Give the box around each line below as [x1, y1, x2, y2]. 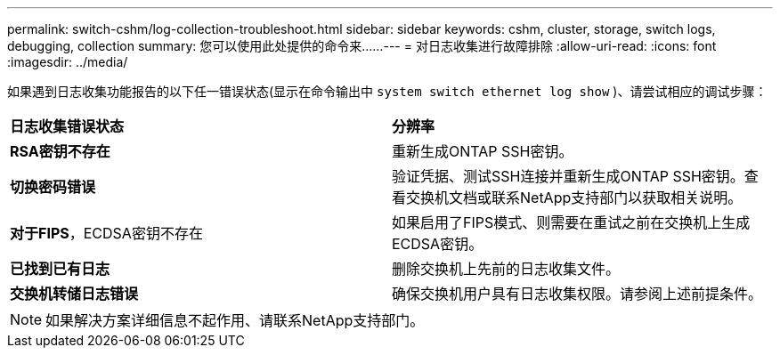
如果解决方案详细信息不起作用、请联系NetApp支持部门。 [45, 311, 425, 329]
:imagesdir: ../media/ [7, 54, 128, 69]
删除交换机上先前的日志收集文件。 [392, 260, 621, 278]
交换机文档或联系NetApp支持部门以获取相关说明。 [406, 189, 743, 206]
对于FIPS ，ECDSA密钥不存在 [10, 224, 203, 242]
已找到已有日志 [10, 260, 110, 278]
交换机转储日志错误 [10, 285, 139, 303]
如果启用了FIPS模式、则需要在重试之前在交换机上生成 [392, 214, 751, 231]
